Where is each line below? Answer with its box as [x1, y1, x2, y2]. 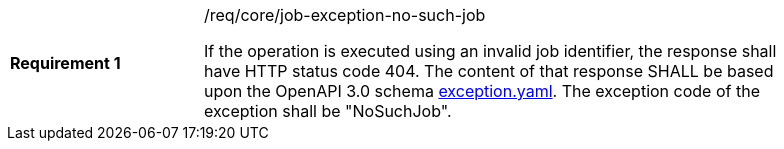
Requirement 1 [10, 53, 121, 73]
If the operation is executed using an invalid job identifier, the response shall [204, 41, 777, 61]
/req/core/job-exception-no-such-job [204, 5, 486, 25]
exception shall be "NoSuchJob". [204, 101, 452, 121]
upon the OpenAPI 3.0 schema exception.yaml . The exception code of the [204, 81, 760, 101]
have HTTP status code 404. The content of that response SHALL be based [204, 61, 774, 81]
